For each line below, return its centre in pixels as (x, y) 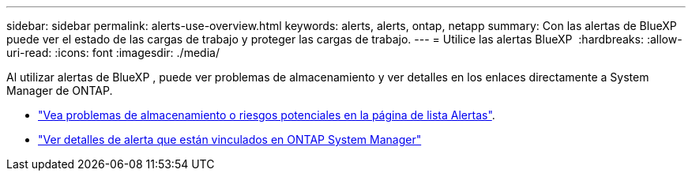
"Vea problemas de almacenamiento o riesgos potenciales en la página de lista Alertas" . (267, 115)
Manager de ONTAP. (60, 90)
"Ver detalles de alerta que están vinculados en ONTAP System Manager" (230, 139)
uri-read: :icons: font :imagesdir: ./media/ (113, 53)
